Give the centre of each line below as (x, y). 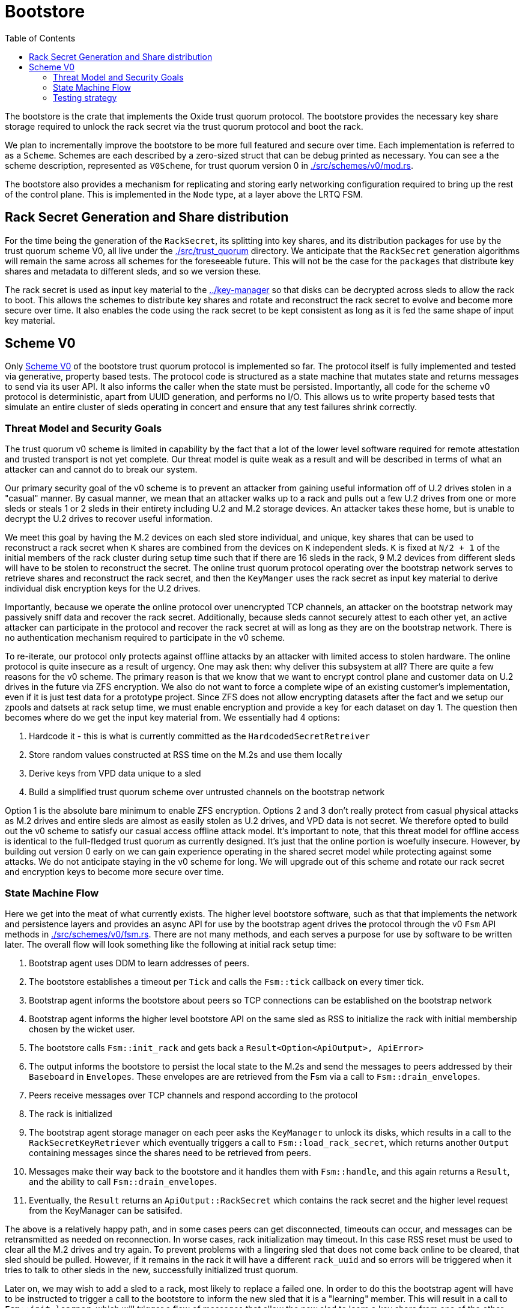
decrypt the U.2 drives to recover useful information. (109, 519)
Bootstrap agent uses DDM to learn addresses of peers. (139, 963)
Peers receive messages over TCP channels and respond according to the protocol (193, 1095)
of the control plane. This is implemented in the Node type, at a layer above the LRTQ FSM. (184, 194)
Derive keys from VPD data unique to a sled (115, 774)
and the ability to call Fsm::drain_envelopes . (123, 1181)
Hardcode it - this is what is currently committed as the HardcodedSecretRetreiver (199, 736)
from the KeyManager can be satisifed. (106, 1210)
